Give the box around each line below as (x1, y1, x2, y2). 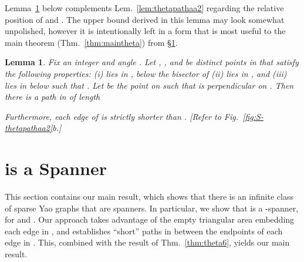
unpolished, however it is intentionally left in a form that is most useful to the (5, 25, 286, 37)
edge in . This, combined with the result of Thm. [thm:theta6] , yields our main (5, 236, 290, 248)
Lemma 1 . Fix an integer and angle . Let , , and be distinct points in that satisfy (5, 56, 299, 68)
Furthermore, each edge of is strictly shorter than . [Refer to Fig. (5, 110, 239, 122)
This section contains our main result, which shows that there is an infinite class (5, 190, 293, 203)
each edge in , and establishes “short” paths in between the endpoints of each (5, 224, 283, 237)
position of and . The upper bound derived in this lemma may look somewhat (5, 13, 285, 25)
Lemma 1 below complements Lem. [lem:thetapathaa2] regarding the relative (5, 2, 284, 14)
